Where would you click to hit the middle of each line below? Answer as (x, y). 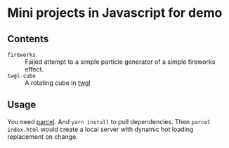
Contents (28, 39)
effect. (34, 69)
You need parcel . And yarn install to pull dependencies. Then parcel (109, 121)
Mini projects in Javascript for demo (115, 13)
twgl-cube (22, 76)
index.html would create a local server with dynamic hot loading (100, 129)
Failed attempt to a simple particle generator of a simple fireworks (120, 62)
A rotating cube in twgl (58, 83)
